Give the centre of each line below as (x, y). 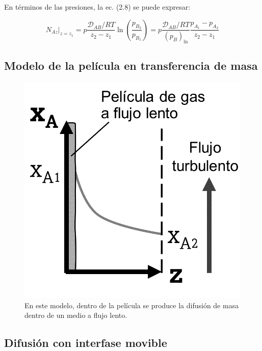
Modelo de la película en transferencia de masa (131, 65)
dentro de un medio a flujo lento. (76, 315)
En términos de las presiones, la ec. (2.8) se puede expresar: (97, 7)
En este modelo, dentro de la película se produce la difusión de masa (132, 305)
